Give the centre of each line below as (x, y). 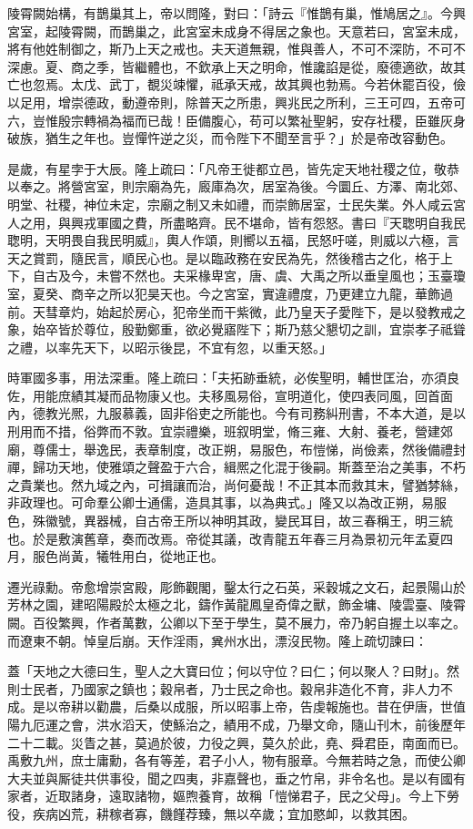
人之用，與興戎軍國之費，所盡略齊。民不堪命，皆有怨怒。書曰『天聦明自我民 (236, 222)
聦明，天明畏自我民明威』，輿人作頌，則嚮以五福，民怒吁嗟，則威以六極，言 (233, 240)
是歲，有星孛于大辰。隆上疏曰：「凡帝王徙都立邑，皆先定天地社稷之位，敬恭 (233, 168)
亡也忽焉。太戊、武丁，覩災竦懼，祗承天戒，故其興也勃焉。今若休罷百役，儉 (236, 84)
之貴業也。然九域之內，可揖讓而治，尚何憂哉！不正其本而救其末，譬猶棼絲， (236, 484)
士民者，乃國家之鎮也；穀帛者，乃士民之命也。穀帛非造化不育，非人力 (230, 688)
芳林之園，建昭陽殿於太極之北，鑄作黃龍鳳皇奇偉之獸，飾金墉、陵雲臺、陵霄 (236, 604)
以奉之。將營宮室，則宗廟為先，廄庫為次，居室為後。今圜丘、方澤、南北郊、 (236, 186)
